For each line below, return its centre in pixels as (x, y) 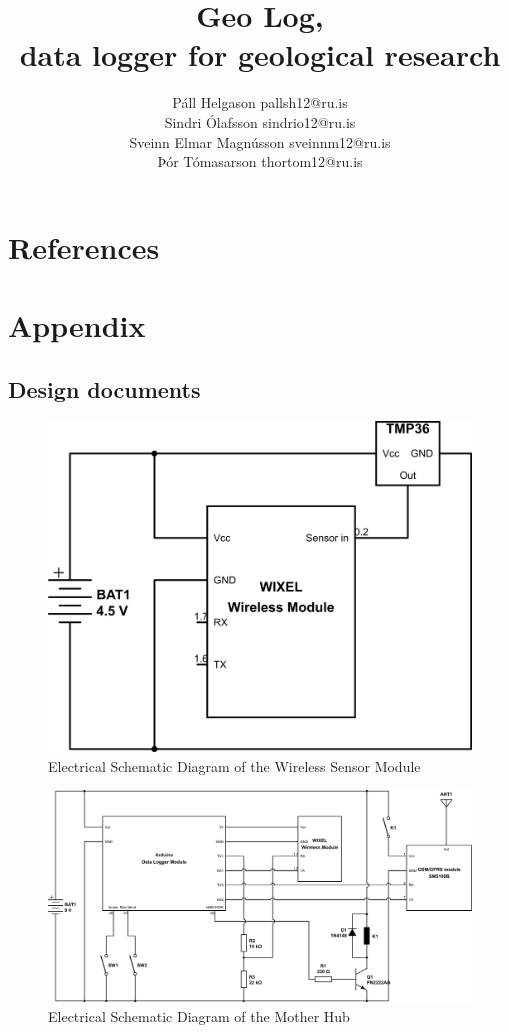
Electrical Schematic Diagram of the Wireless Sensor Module (234, 765)
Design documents (104, 388)
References (84, 246)
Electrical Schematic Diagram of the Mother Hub (199, 1015)
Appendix (77, 325)
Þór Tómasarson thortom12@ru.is (260, 161)
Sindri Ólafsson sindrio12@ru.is (260, 121)
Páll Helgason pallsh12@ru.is (260, 102)
